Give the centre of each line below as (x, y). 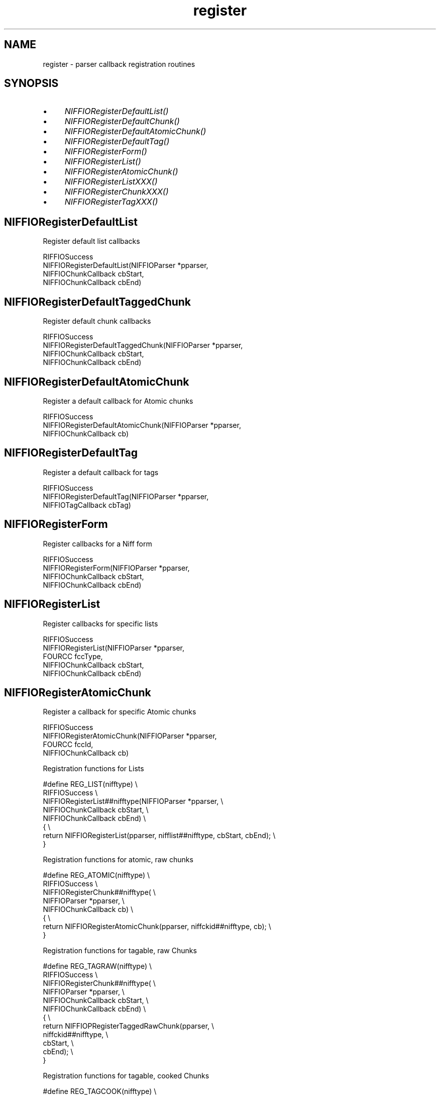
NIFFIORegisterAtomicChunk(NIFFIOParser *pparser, (130, 736)
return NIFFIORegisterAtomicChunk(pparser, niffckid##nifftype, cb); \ (157, 927)
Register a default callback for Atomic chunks (118, 401)
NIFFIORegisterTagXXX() (111, 202)
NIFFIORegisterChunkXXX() (117, 192)
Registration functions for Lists (93, 769)
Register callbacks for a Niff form (97, 543)
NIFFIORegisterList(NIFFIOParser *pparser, (114, 648)
